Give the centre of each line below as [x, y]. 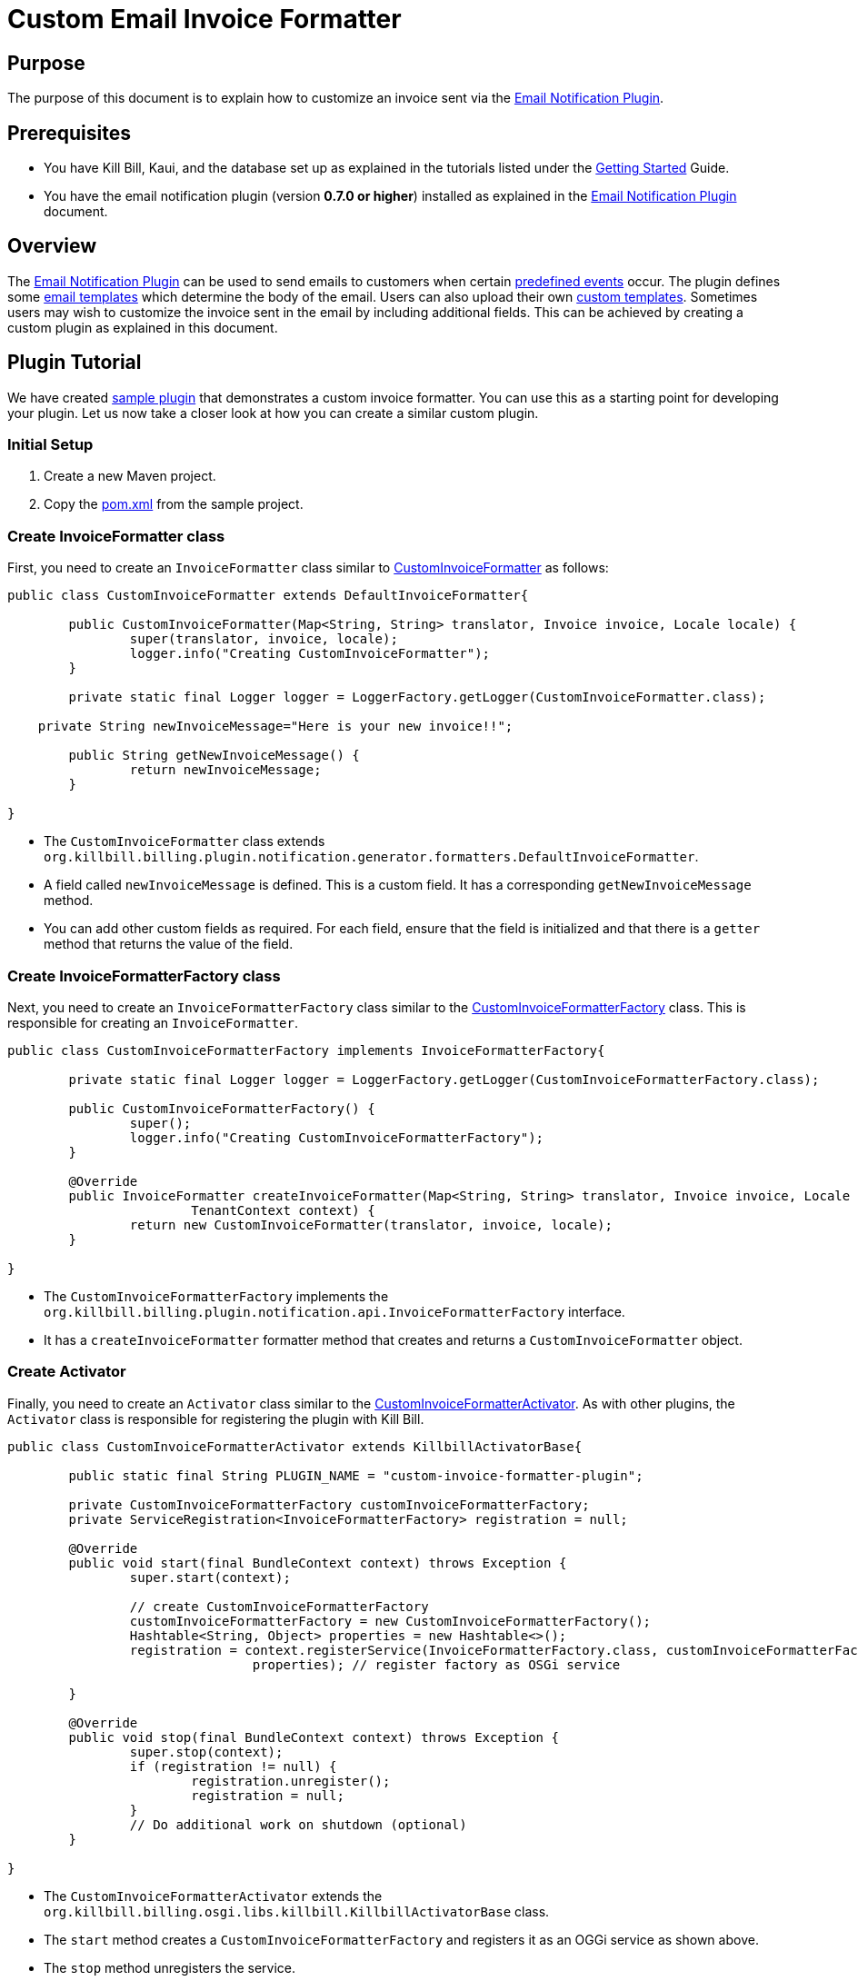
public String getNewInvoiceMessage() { [214, 756]
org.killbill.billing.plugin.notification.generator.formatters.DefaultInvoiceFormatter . [371, 857]
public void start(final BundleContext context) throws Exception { [318, 1563]
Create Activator [67, 1372]
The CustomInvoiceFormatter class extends [185, 841]
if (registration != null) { [233, 1766]
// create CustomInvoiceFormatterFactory [279, 1606]
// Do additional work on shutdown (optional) [298, 1824]
